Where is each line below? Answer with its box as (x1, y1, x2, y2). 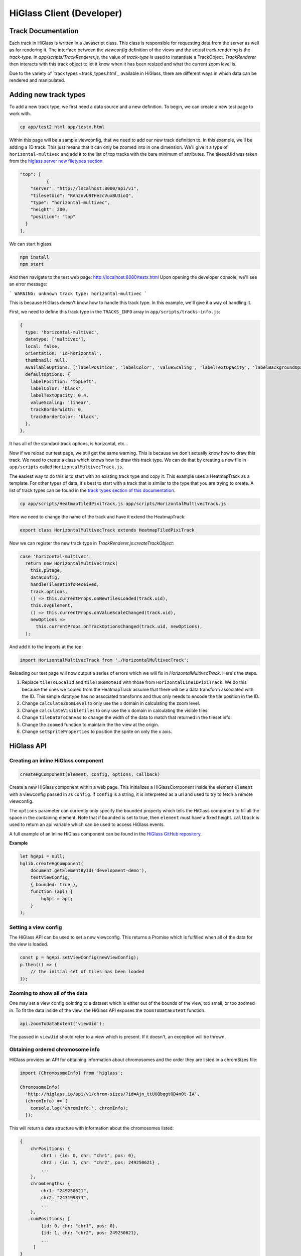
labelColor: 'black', (30, 385, 84, 391)
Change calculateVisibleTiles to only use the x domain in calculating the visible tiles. (22, 707, 209, 713)
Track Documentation (9, 27, 79, 35)
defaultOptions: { (25, 372, 70, 377)
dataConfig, (30, 574, 60, 580)
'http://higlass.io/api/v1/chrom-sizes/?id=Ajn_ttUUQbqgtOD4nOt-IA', (25, 1091, 200, 1097)
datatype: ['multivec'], (25, 337, 86, 342)
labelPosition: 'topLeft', (30, 378, 97, 384)
